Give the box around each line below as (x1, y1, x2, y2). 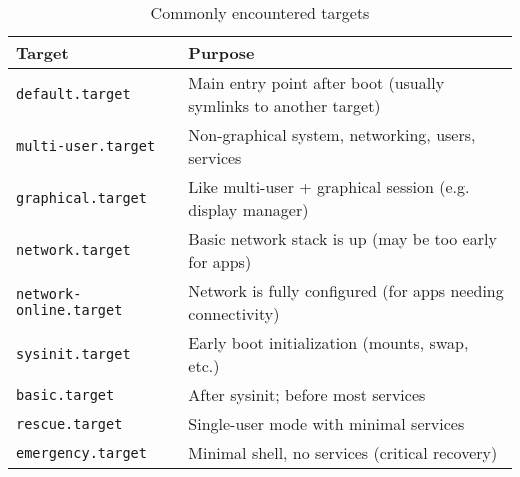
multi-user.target (16, 138, 156, 154)
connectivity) (188, 302, 280, 325)
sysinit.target (16, 346, 131, 362)
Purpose (188, 41, 255, 64)
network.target (16, 242, 131, 258)
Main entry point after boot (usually (188, 71, 445, 94)
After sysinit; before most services (188, 383, 426, 406)
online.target (16, 302, 123, 318)
